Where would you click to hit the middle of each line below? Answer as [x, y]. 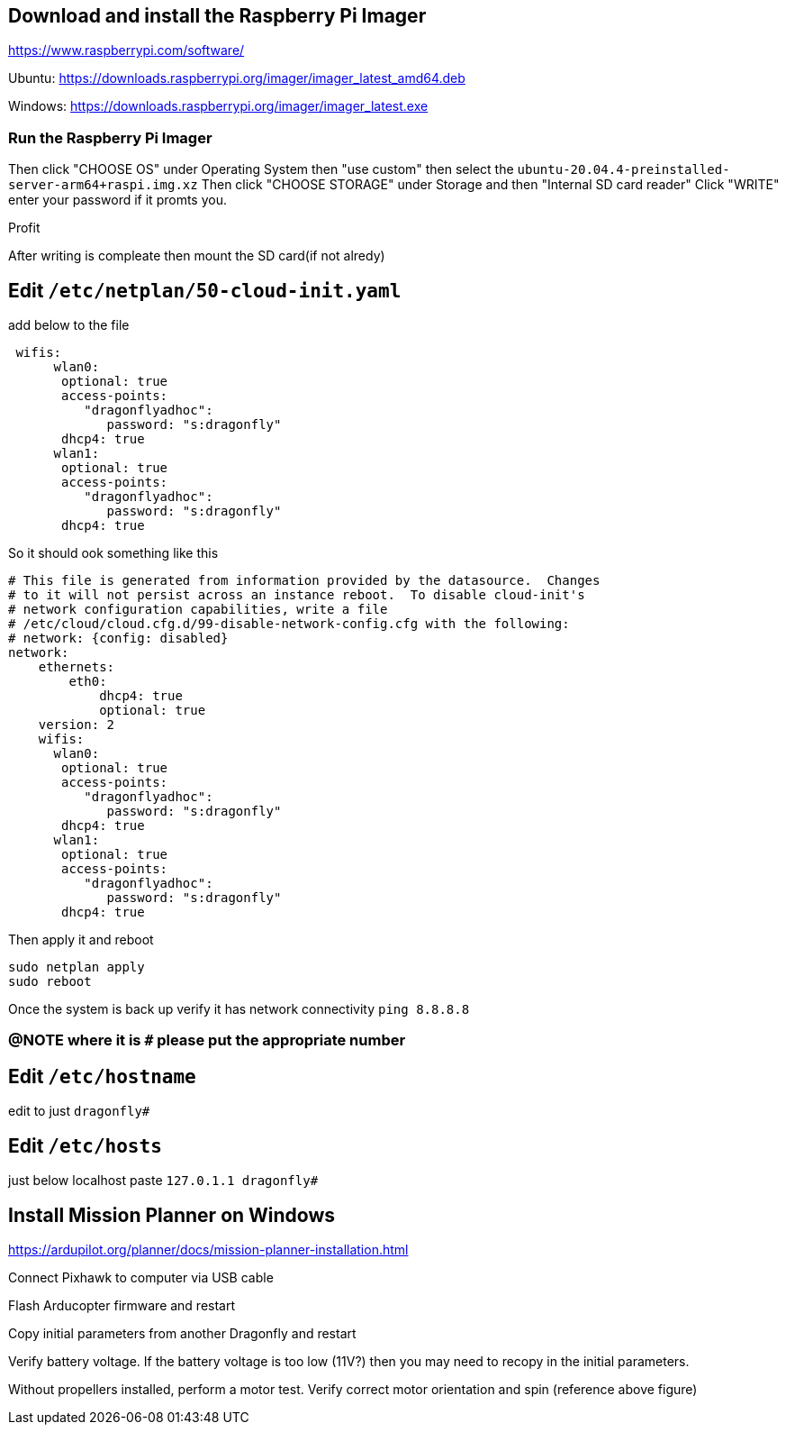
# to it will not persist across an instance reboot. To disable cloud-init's [297, 595]
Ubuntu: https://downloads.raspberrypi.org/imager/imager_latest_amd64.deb [237, 78]
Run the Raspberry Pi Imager [110, 137]
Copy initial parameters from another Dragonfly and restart [182, 1333]
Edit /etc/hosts [85, 1145]
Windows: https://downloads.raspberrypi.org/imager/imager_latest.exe [218, 106]
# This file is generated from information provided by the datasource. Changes [304, 581]
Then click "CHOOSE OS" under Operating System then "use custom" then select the [261, 169]
